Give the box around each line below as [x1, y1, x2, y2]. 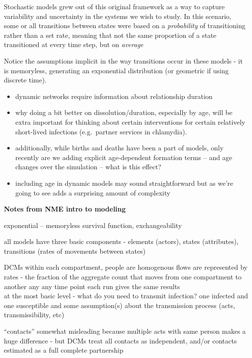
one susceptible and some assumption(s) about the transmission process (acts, [4, 300, 235, 310]
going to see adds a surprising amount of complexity [15, 187, 171, 197]
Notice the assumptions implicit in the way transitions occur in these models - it [4, 55, 243, 65]
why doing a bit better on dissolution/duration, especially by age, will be [15, 107, 233, 117]
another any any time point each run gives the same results [4, 281, 180, 291]
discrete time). [4, 75, 47, 85]
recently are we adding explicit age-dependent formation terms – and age [15, 152, 232, 162]
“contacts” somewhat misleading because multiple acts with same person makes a [4, 326, 246, 336]
